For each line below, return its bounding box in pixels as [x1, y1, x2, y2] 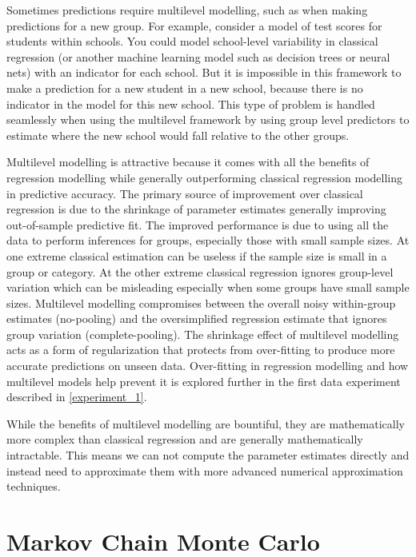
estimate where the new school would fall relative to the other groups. [6, 126, 350, 143]
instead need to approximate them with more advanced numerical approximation [6, 462, 403, 479]
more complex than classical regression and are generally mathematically [6, 431, 363, 448]
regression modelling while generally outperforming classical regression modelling [6, 169, 403, 185]
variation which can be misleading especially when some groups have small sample [6, 279, 410, 296]
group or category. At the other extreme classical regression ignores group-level [6, 263, 394, 280]
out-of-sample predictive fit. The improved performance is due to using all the [6, 216, 389, 233]
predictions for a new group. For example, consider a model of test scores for [6, 17, 382, 34]
